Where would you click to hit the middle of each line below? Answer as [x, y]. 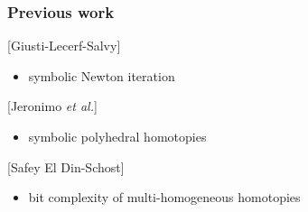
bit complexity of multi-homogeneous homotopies [164, 197]
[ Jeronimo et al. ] [52, 106]
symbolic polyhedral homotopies [117, 136]
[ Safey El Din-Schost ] [66, 166]
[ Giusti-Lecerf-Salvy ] [64, 46]
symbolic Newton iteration [102, 75]
